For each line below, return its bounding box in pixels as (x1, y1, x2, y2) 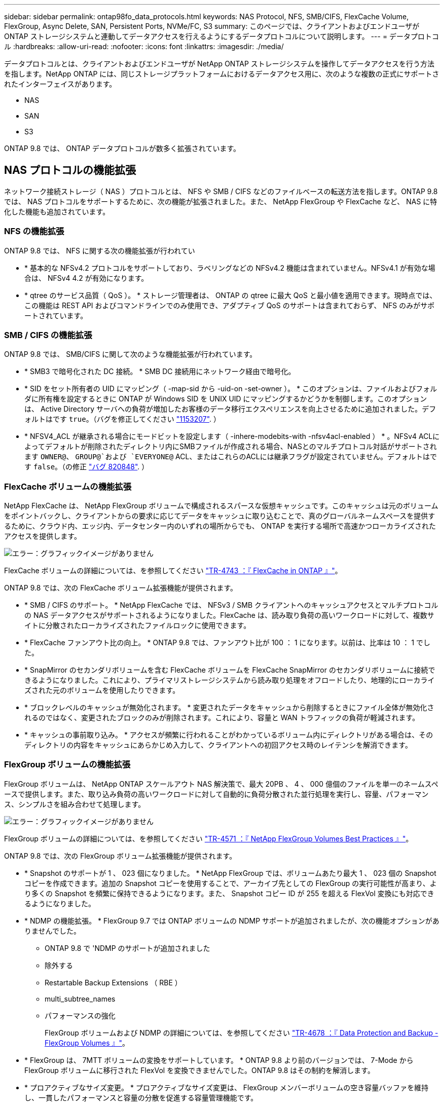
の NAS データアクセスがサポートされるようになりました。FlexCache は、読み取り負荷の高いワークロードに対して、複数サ (24, 611, 434, 620)
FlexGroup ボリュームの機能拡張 (4, 759, 130, 770)
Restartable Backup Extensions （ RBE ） (45, 978, 182, 987)
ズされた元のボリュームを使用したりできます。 (24, 686, 180, 695)
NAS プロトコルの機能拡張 (4, 164, 136, 177)
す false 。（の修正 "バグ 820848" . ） (24, 462, 149, 471)
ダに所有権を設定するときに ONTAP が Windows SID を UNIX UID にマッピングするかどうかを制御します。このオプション (24, 394, 427, 403)
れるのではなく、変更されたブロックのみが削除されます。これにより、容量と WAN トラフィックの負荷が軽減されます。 (24, 713, 420, 722)
